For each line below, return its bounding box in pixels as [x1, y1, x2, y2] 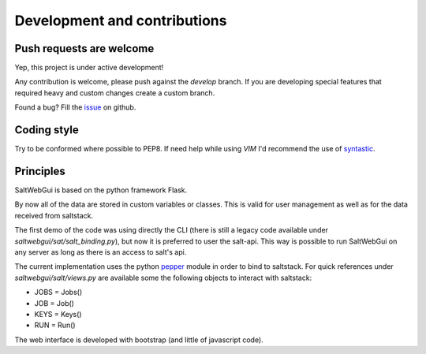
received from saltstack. [14, 211, 94, 220]
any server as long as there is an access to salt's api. [14, 248, 187, 256]
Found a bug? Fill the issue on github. [14, 102, 136, 112]
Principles [14, 164, 66, 177]
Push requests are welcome [14, 42, 155, 55]
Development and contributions [14, 12, 227, 29]
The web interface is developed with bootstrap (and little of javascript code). [14, 335, 263, 345]
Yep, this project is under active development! [14, 63, 164, 73]
